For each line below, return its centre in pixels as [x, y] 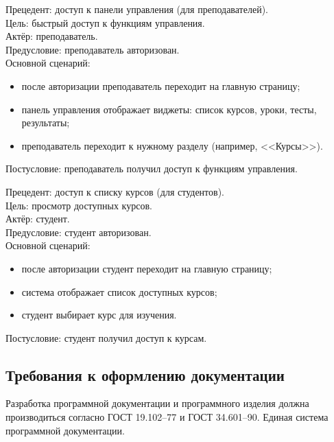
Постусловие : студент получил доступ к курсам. [106, 337]
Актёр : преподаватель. [52, 36]
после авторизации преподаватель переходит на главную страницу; [161, 85]
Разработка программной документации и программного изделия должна [157, 403]
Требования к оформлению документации [145, 374]
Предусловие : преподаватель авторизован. [93, 49]
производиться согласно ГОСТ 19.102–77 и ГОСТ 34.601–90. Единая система [167, 417]
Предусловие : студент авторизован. [79, 232]
